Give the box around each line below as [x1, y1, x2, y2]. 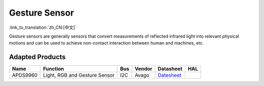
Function [43, 65, 65, 72]
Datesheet [157, 72, 182, 79]
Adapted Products [9, 53, 66, 61]
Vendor [134, 65, 153, 72]
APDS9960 [12, 72, 38, 79]
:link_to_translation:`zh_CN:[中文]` [9, 24, 77, 30]
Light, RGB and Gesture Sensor [43, 72, 115, 79]
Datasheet [157, 65, 183, 72]
